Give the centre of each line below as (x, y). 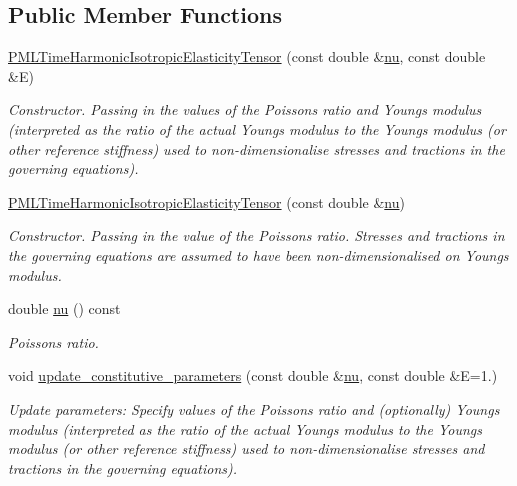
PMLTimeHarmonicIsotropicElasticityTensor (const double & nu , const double (247, 56)
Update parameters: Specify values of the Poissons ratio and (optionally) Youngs (254, 408)
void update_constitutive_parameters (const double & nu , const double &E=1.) (253, 375)
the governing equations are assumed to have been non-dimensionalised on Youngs (258, 254)
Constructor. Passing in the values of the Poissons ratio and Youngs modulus (245, 109)
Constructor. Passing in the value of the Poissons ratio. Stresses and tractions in (256, 235)
